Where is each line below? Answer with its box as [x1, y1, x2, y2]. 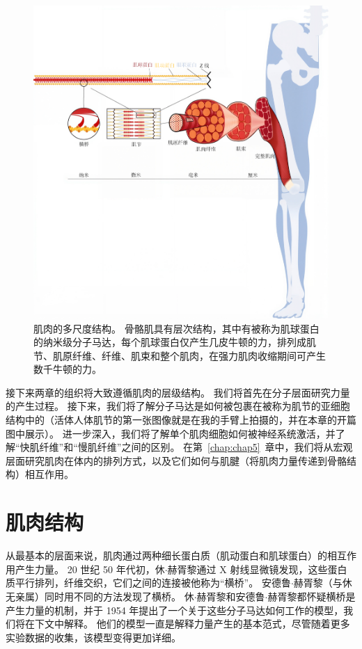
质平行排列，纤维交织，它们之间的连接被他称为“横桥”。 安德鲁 [6, 575, 291, 590]
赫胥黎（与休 [293, 575, 352, 590]
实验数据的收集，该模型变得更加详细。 [6, 630, 181, 644]
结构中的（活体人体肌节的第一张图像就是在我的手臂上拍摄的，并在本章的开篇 [6, 412, 356, 427]
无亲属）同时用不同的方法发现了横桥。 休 [6, 588, 194, 603]
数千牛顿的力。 [33, 362, 102, 376]
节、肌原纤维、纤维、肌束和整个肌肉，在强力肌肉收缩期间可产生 [33, 348, 326, 362]
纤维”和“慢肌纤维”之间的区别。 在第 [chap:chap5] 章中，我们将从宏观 [39, 440, 353, 454]
